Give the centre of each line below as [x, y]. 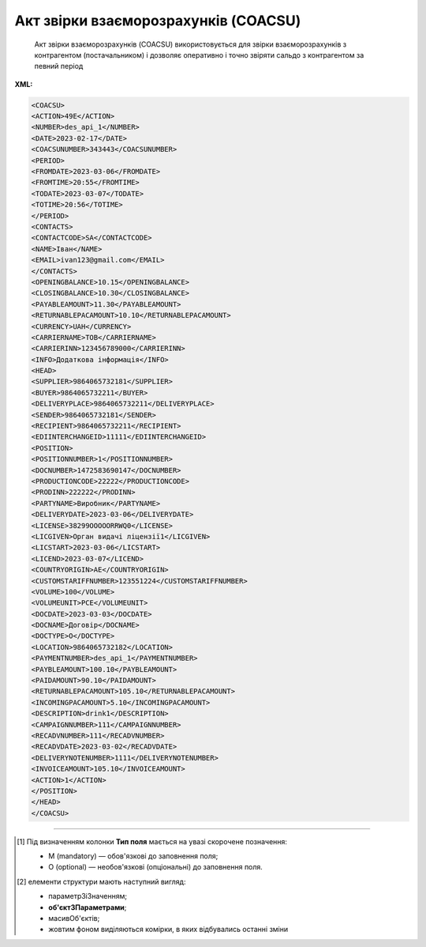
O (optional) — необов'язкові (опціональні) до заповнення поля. [156, 867]
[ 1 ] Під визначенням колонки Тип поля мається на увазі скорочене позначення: [152, 841]
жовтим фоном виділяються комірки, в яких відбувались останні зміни [168, 930]
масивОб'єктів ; [74, 919]
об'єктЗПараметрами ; [88, 907]
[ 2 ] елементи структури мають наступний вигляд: [101, 881]
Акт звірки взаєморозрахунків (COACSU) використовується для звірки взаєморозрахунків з [191, 44]
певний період [59, 66]
